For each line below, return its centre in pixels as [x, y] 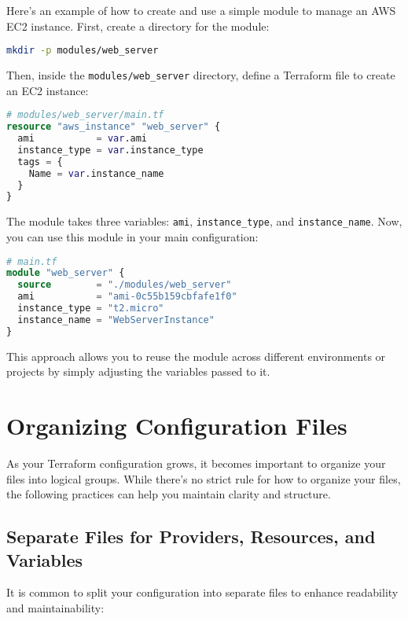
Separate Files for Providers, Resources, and [191, 536]
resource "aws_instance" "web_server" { [114, 127]
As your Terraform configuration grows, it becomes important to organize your [196, 463]
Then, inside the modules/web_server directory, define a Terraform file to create [201, 75]
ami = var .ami [83, 139]
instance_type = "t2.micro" [91, 309]
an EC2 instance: [48, 90]
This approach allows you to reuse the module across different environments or [196, 356]
